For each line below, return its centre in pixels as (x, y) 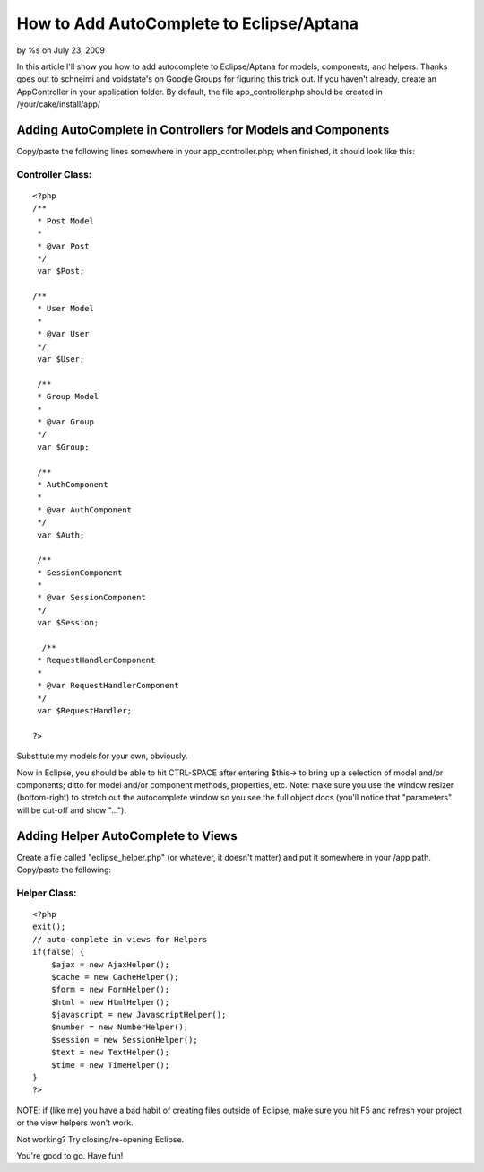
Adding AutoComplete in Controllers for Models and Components (203, 130)
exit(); (49, 927)
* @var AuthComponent (85, 510)
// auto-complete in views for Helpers (120, 939)
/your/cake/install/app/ (59, 104)
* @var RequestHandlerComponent (108, 686)
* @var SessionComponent (92, 598)
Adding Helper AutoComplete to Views (127, 836)
